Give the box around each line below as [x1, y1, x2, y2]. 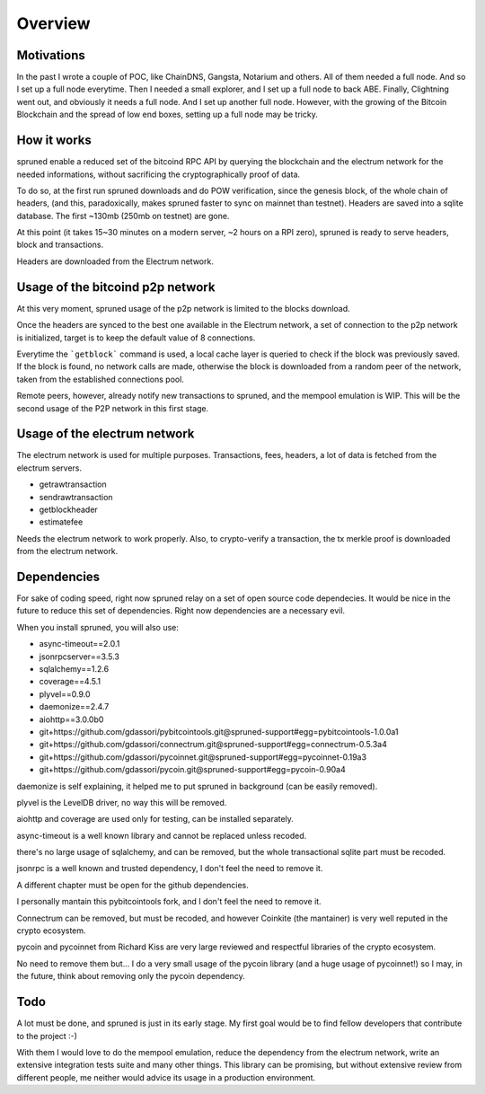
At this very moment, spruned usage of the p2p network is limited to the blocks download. [16, 303, 350, 313]
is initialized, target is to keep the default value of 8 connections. [16, 332, 256, 343]
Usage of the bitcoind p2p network [16, 279, 216, 295]
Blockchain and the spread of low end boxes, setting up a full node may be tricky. [16, 109, 318, 120]
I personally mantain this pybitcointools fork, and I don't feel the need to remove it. [16, 896, 322, 907]
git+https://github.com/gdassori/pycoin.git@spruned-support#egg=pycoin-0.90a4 [39, 764, 346, 775]
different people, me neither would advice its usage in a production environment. [16, 1072, 316, 1082]
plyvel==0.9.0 [39, 688, 91, 700]
